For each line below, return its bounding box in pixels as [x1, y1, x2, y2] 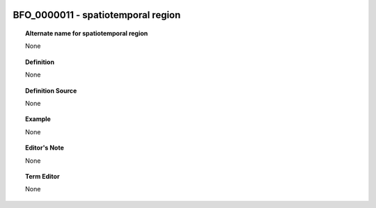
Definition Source [25, 86, 77, 95]
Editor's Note [25, 143, 64, 152]
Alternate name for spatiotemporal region [25, 29, 148, 38]
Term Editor [25, 172, 60, 180]
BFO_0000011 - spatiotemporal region [13, 9, 181, 21]
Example [25, 115, 52, 123]
